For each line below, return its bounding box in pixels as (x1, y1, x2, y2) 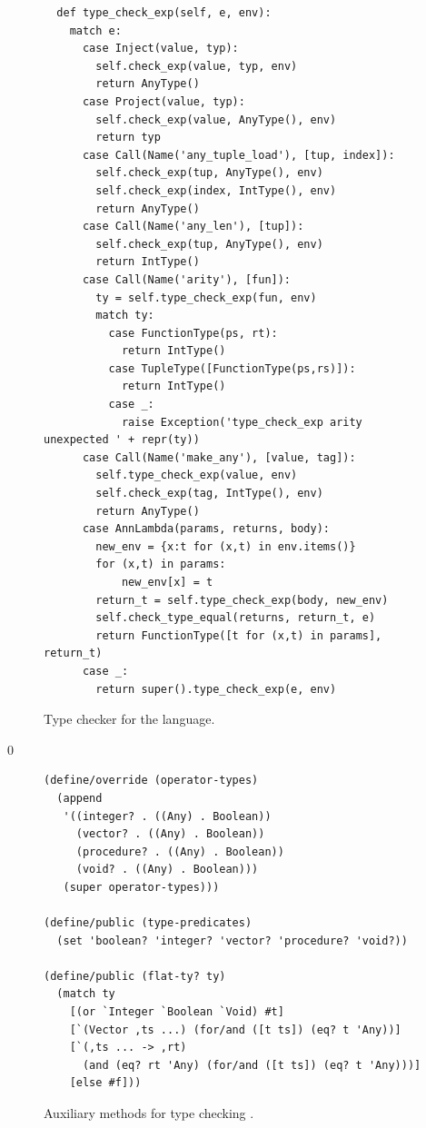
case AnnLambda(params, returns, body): (82, 522, 330, 536)
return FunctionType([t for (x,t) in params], (95, 628, 382, 642)
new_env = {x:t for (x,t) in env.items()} (95, 539, 356, 553)
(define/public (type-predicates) (44, 916, 253, 930)
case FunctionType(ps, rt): (108, 326, 278, 340)
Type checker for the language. (44, 709, 215, 728)
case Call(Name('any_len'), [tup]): (82, 220, 304, 233)
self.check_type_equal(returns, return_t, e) (95, 611, 376, 625)
